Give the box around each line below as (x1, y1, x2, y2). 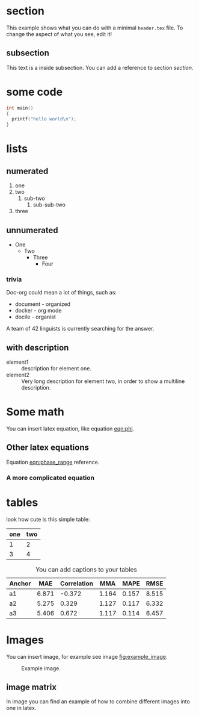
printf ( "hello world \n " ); (11, 116, 77, 122)
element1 (6, 358, 29, 366)
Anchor (9, 579, 31, 588)
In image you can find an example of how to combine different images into (6, 698, 191, 705)
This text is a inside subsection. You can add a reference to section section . (6, 64, 194, 71)
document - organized (14, 300, 71, 308)
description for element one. (21, 365, 92, 372)
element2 (6, 372, 30, 379)
